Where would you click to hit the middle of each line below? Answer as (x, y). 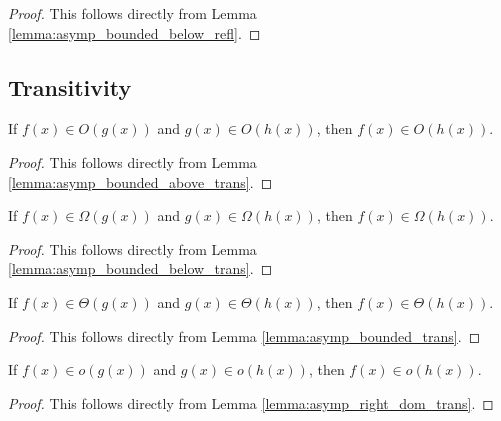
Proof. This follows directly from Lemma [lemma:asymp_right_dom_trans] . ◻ (251, 402)
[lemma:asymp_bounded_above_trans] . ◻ (140, 181)
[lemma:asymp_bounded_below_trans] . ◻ (140, 268)
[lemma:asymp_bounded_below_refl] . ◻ (134, 32)
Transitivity (70, 86)
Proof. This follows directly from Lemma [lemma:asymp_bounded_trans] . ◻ (244, 335)
